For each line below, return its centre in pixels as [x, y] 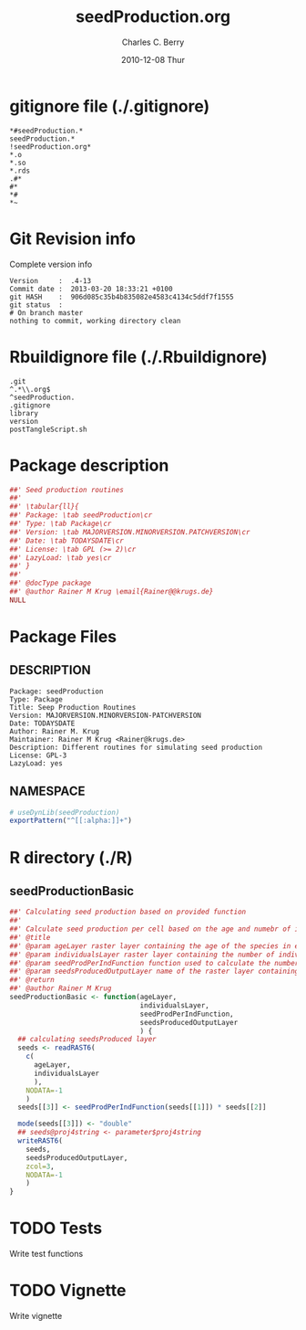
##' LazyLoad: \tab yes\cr [61, 558]
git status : [36, 305]
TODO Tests [56, 1228]
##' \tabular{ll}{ [44, 507]
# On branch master [46, 312]
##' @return [32, 980]
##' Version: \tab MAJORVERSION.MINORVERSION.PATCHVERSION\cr [130, 532]
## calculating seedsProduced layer [87, 1040]
